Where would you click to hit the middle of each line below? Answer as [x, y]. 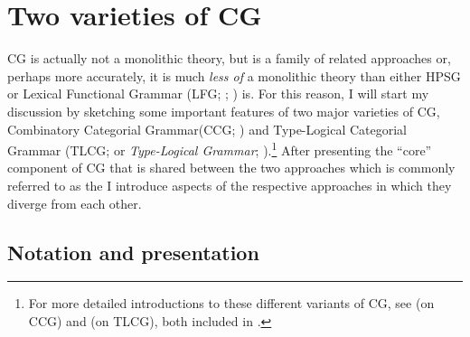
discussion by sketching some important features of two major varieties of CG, [224, 111]
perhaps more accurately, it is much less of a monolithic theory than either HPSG [234, 75]
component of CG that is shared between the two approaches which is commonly [231, 168]
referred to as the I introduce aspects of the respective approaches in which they [230, 185]
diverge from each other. [75, 203]
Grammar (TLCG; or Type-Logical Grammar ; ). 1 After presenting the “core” [220, 149]
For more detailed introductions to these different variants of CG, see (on [231, 303]
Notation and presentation [133, 252]
